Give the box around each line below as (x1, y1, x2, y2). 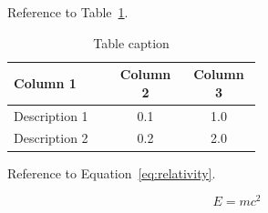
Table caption (93, 33, 170, 52)
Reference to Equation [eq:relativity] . (7, 163, 216, 182)
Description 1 (14, 106, 88, 125)
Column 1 (14, 73, 77, 92)
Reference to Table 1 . (7, 3, 129, 21)
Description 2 (14, 128, 88, 147)
